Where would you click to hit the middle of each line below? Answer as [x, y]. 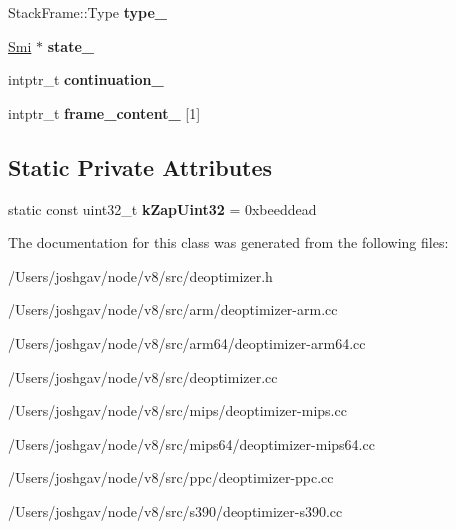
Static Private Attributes [140, 166]
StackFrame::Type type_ [87, 12]
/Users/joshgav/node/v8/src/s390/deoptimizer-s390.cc [175, 510]
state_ [70, 45]
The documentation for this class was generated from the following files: [228, 242]
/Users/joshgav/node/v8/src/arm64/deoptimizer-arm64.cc [187, 342]
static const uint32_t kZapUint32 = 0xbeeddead [162, 208]
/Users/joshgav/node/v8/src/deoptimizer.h [140, 275]
